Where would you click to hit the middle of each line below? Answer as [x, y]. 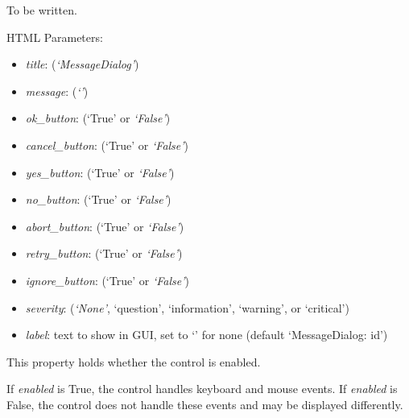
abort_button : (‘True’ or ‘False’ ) [105, 226]
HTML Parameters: [55, 37]
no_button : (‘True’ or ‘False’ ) [98, 199]
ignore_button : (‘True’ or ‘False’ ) [107, 280]
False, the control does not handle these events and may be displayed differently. [205, 404]
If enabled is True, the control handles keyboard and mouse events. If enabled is [202, 389]
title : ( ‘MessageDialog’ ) [82, 64]
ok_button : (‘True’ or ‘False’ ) [98, 118]
